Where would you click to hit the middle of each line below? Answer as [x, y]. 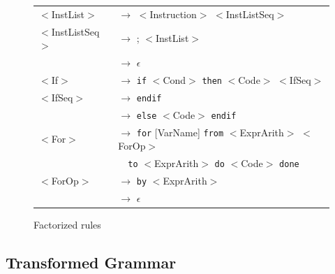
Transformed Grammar [91, 262]
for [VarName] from [180, 132]
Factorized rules [67, 224]
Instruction [173, 14]
